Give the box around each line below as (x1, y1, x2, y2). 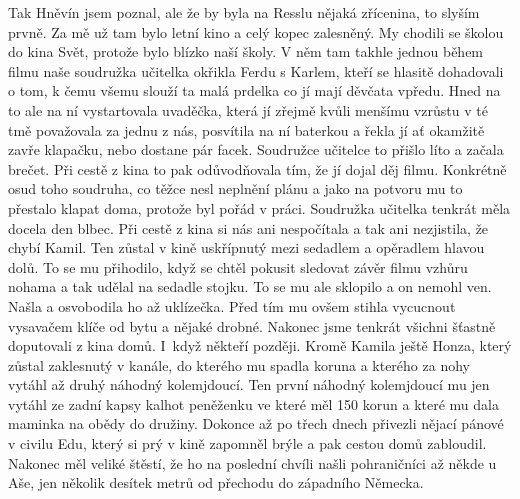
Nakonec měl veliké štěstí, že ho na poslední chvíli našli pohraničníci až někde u (8, 452, 497, 473)
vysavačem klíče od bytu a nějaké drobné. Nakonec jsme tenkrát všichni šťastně (8, 315, 496, 336)
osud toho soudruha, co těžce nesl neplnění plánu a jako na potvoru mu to (8, 178, 463, 199)
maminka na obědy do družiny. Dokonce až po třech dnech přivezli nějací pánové (8, 413, 504, 434)
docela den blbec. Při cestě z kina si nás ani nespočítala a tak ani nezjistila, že (8, 217, 489, 238)
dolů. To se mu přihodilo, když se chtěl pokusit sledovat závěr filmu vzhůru (8, 256, 468, 277)
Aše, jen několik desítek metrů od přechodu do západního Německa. (8, 472, 424, 493)
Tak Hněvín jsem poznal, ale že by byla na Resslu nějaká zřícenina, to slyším (8, 2, 480, 22)
